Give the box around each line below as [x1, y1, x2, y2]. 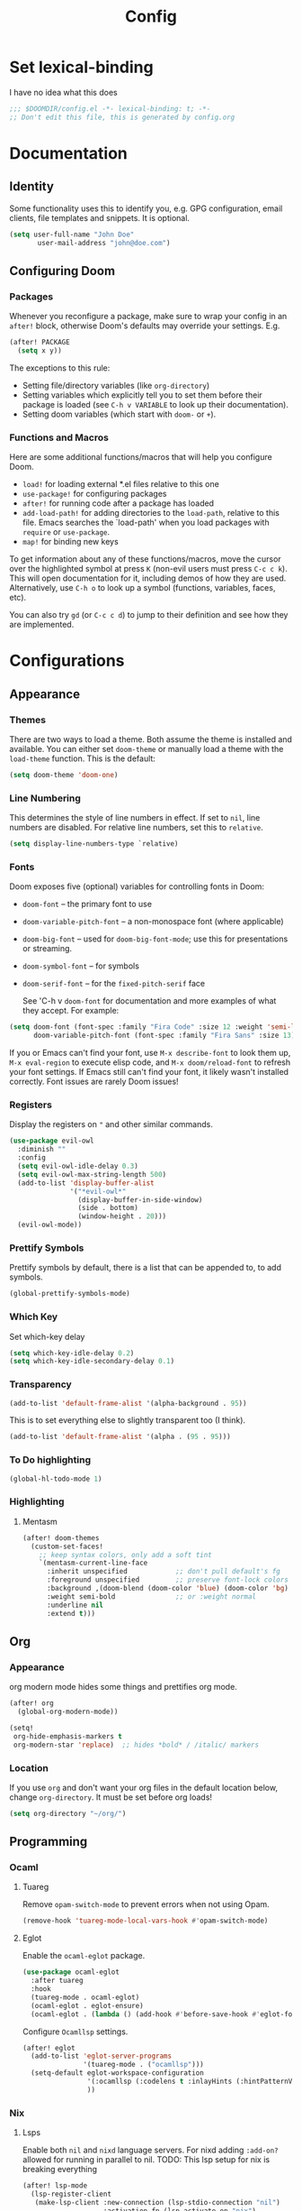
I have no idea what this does [9, 87, 119, 97]
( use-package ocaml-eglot [22, 1968, 120, 1977]
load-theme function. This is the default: [9, 753, 155, 764]
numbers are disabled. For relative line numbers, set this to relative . [9, 822, 263, 833]
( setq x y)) [17, 346, 63, 355]
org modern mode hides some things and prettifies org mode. [9, 1682, 238, 1693]
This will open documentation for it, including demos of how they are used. [9, 573, 287, 583]
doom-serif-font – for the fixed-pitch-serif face [22, 978, 206, 989]
